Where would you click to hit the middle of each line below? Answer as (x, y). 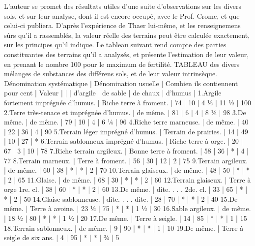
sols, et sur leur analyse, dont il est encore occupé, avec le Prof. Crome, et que (122, 15)
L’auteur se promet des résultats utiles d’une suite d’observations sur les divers (123, 6)
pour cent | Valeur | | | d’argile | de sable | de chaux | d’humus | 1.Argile (113, 93)
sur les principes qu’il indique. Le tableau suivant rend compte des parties (115, 45)
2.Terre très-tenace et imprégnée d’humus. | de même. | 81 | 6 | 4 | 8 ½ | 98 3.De (125, 112)
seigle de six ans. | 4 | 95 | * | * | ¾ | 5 (62, 237)
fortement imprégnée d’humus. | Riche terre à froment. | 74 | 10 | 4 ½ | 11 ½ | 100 (128, 102)
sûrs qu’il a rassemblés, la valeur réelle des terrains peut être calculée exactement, (127, 35)
